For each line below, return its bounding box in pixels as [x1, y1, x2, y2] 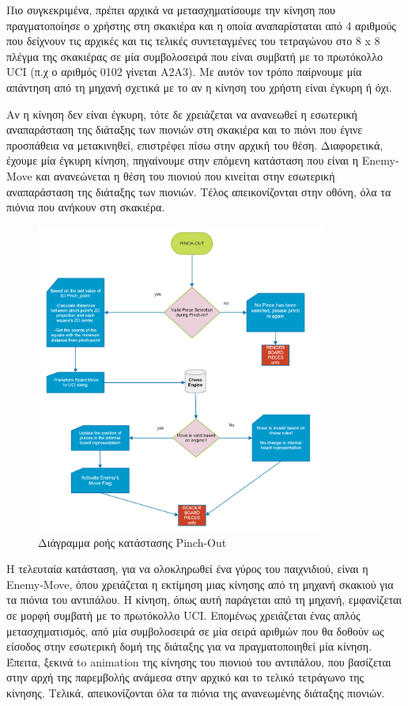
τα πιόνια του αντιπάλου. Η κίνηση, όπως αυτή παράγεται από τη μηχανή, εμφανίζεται [6, 591, 402, 608]
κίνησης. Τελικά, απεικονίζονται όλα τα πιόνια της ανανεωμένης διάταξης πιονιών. [6, 684, 385, 700]
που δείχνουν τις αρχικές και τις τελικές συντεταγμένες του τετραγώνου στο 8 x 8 [6, 32, 380, 49]
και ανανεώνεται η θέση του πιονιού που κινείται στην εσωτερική [36, 167, 335, 184]
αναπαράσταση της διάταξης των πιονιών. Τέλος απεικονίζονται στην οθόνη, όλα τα [6, 183, 391, 199]
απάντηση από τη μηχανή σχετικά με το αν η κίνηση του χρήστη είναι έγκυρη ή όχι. [6, 78, 392, 95]
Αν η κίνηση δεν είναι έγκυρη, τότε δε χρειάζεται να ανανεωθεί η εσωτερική [6, 105, 357, 122]
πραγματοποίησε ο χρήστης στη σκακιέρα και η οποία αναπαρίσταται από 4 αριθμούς [6, 17, 396, 33]
